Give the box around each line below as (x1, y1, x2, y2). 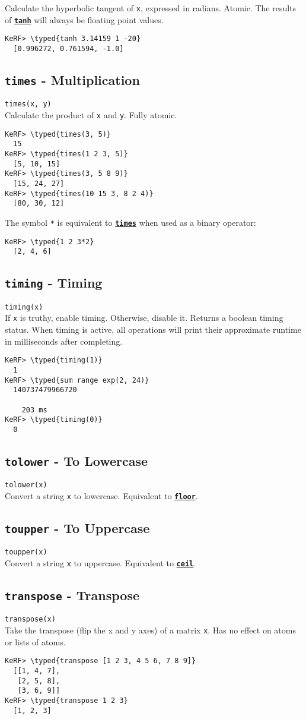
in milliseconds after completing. (5, 335, 123, 347)
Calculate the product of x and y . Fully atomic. (5, 109, 177, 121)
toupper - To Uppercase (5, 518, 150, 537)
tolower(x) (5, 481, 47, 490)
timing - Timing (5, 273, 103, 292)
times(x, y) (5, 100, 52, 109)
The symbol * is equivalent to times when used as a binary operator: (5, 216, 256, 228)
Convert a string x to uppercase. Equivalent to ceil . (5, 557, 196, 569)
